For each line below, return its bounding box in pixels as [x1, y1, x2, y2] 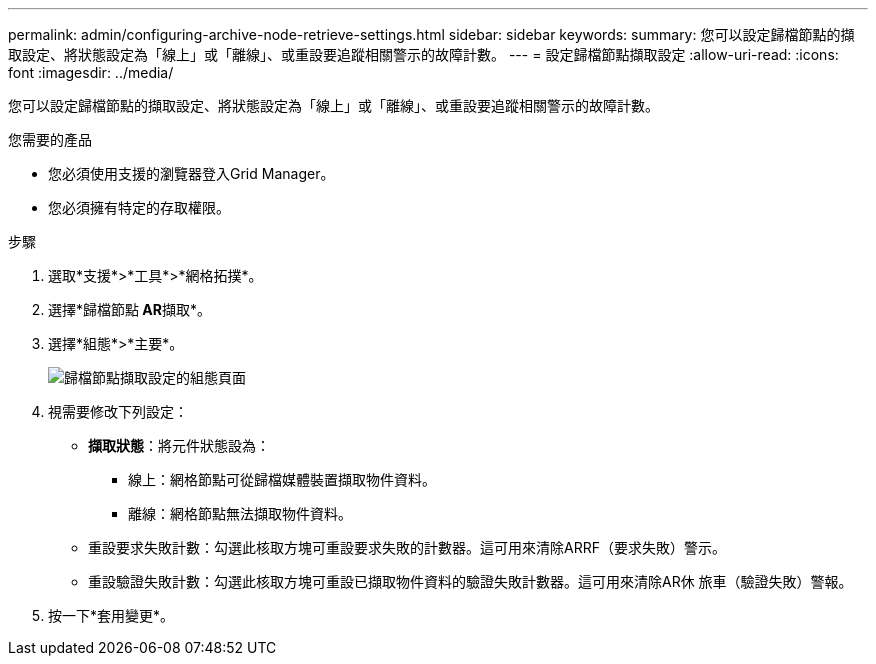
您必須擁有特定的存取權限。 [48, 199, 230, 216]
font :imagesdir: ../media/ [8, 64, 174, 81]
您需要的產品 [8, 131, 92, 148]
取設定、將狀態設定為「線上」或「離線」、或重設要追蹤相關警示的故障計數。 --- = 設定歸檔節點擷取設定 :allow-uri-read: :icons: [8, 46, 839, 63]
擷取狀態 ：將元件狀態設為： [88, 437, 270, 454]
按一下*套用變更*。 [48, 607, 175, 624]
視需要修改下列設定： [48, 403, 188, 420]
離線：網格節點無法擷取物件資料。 [128, 505, 352, 522]
